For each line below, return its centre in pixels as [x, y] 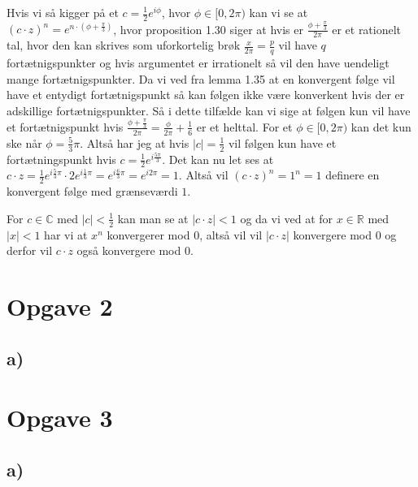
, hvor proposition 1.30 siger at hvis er [208, 29]
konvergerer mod [148, 234]
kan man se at [153, 218]
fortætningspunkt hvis [61, 159]
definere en [353, 175]
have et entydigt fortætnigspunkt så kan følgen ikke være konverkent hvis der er [206, 95]
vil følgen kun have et [282, 142]
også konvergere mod [129, 250]
